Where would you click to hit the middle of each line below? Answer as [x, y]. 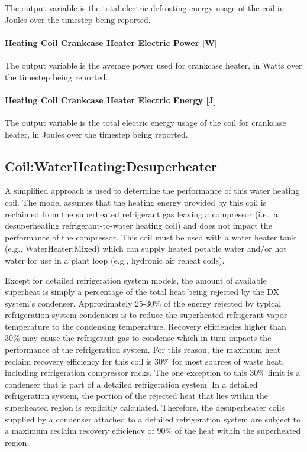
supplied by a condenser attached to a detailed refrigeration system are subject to [153, 419]
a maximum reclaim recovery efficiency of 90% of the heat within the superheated [153, 430]
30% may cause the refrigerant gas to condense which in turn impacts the [138, 338]
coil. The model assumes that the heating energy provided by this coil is [136, 202]
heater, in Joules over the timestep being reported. [96, 134]
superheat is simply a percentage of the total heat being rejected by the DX [142, 292]
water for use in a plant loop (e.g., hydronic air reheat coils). [115, 260]
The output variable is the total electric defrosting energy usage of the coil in [145, 8]
